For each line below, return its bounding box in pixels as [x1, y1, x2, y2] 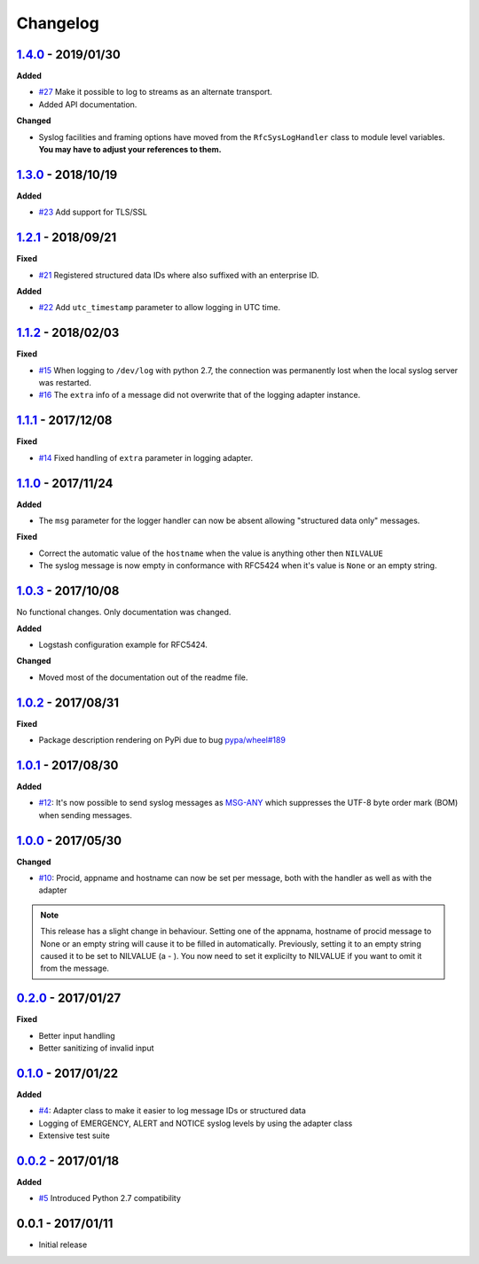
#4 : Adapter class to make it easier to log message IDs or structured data [38, 1105, 306, 1116]
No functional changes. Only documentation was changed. [16, 607, 232, 618]
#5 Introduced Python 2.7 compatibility [38, 1193, 182, 1204]
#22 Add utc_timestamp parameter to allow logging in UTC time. [38, 302, 281, 313]
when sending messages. [38, 809, 132, 820]
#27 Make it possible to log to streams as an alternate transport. [38, 87, 272, 98]
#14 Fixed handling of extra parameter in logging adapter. [38, 452, 253, 463]
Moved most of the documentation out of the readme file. [38, 672, 248, 683]
